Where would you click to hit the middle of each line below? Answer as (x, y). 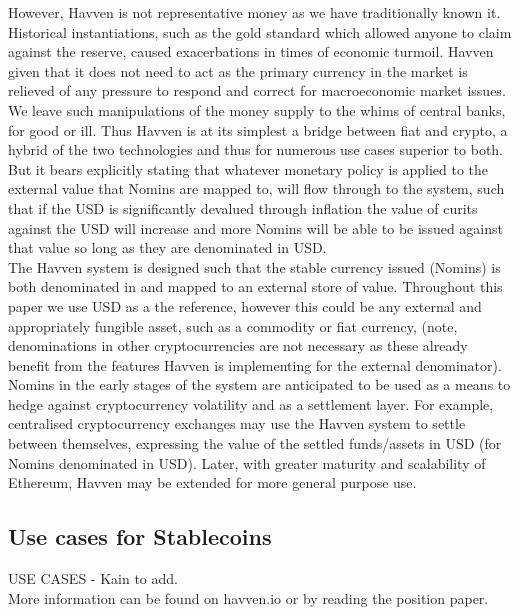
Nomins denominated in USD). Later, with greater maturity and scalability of (247, 462)
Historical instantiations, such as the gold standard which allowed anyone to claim (260, 31)
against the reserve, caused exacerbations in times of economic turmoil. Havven (251, 51)
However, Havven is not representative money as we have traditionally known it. (254, 12)
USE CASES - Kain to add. (93, 578)
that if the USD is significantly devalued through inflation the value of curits (243, 207)
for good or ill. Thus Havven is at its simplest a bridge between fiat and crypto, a (258, 129)
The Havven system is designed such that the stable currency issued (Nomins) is (254, 266)
